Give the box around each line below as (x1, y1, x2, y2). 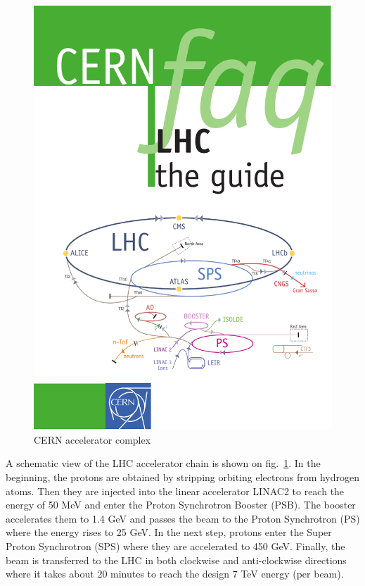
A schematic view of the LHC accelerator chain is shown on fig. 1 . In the (6, 456, 321, 470)
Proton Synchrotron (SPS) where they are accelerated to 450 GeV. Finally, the (6, 538, 345, 553)
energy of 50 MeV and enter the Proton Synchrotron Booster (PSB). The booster (6, 497, 356, 512)
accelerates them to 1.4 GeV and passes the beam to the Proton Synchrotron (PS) (6, 511, 360, 525)
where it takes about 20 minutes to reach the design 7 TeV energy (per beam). (6, 566, 344, 581)
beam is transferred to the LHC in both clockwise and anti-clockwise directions (6, 552, 347, 567)
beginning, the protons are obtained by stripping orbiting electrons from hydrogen (6, 469, 360, 484)
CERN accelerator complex (34, 432, 151, 447)
